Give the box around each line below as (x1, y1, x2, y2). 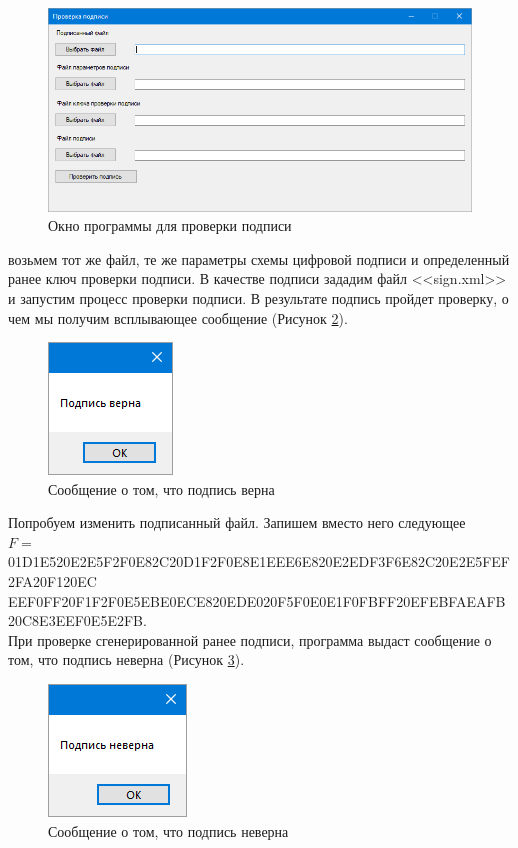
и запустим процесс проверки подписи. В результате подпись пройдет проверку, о (8, 287, 509, 308)
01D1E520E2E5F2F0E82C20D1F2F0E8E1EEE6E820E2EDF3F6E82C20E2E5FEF (8, 551, 510, 572)
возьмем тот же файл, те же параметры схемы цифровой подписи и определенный (8, 248, 510, 269)
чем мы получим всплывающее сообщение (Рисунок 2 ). (8, 307, 348, 328)
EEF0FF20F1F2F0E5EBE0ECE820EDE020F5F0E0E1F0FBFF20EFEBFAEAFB (8, 590, 506, 611)
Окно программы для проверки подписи (48, 215, 292, 236)
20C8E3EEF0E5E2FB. (8, 610, 147, 631)
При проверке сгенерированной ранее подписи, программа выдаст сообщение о (8, 629, 492, 650)
